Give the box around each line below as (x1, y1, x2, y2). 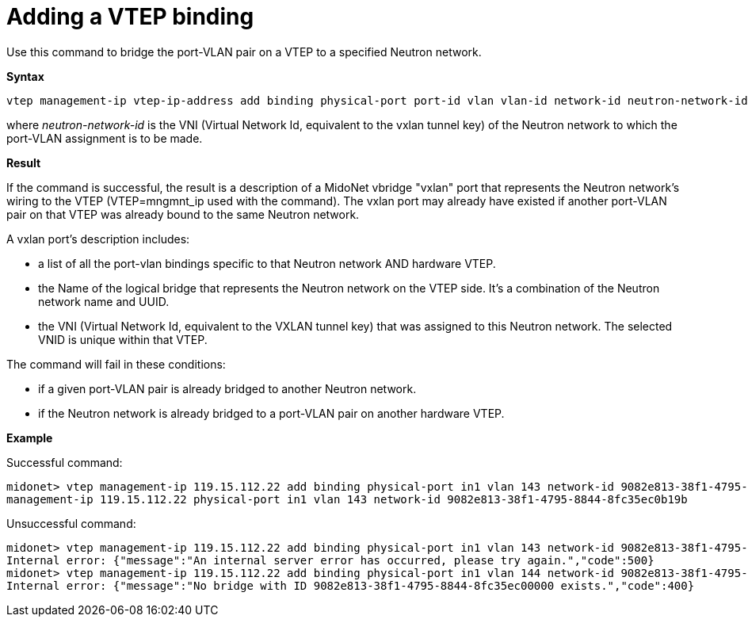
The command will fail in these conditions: (6, 357, 226, 371)
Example (6, 430, 53, 445)
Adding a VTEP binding (6, 3, 254, 30)
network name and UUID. (38, 294, 170, 308)
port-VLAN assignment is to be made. (6, 131, 203, 145)
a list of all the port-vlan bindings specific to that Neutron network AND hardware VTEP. (38, 256, 496, 270)
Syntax (6, 69, 44, 83)
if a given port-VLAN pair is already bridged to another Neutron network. (38, 381, 417, 396)
